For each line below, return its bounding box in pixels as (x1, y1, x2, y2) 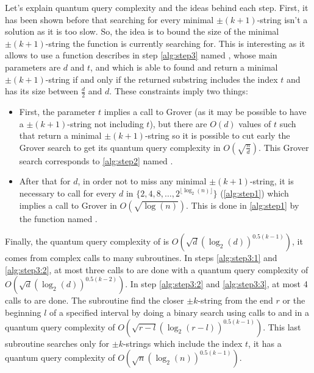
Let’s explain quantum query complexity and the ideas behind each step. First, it (5, 1, 309, 13)
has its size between (5, 85, 79, 97)
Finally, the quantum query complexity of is (5, 235, 169, 248)
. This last (263, 320, 301, 333)
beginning (5, 305, 41, 318)
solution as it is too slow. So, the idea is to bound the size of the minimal (5, 25, 279, 38)
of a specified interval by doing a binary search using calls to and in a (49, 305, 309, 318)
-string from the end (198, 294, 273, 307)
